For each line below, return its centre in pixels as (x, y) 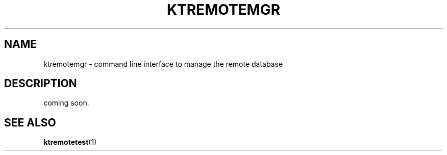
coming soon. (66, 103)
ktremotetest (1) (70, 142)
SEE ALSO (30, 122)
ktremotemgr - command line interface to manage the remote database (163, 64)
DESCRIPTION (41, 84)
